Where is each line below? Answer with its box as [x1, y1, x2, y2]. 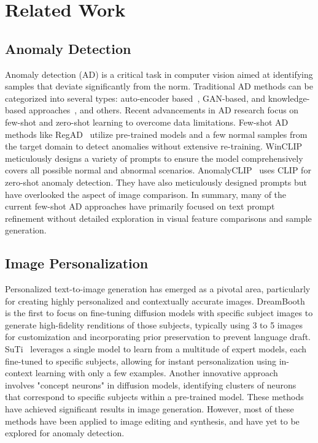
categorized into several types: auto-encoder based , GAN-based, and [5, 91, 266, 104]
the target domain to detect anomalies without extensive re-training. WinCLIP [5, 140, 303, 153]
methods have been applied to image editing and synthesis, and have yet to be [5, 414, 300, 427]
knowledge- [268, 91, 310, 104]
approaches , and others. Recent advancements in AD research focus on [28, 104, 299, 116]
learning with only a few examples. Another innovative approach [35, 366, 278, 379]
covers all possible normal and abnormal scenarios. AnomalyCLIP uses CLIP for [5, 164, 311, 176]
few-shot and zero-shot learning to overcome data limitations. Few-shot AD [5, 115, 289, 128]
